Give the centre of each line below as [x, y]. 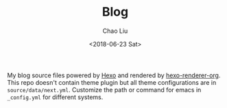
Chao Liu [115, 31]
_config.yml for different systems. [55, 97]
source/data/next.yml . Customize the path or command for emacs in [104, 90]
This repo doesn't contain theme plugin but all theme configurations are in [112, 82]
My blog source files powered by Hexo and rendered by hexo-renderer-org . [114, 75]
